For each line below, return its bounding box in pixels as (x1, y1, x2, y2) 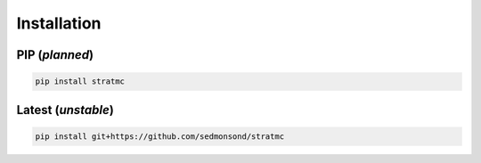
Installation (16, 13, 102, 33)
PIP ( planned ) (16, 47, 94, 62)
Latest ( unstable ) (16, 102, 115, 118)
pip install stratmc (35, 77, 125, 86)
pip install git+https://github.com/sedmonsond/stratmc (35, 131, 285, 142)
